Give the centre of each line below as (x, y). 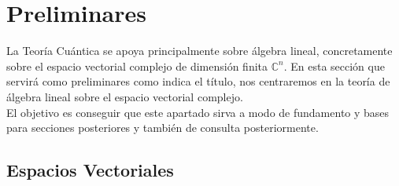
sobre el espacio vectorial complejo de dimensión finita (137, 66)
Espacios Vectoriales (90, 170)
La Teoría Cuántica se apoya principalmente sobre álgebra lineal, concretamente (199, 51)
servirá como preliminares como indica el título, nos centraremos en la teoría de (198, 81)
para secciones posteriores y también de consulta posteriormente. (163, 128)
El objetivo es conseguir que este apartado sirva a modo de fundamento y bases (198, 112)
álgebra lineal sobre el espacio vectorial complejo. (125, 96)
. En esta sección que (334, 66)
